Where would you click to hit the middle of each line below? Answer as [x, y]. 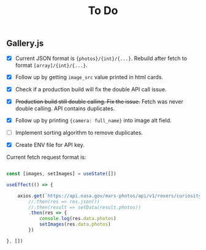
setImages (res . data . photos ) [75, 224]
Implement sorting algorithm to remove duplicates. [79, 132]
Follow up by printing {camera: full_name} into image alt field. [93, 120]
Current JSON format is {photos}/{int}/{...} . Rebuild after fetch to [101, 58]
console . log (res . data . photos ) [78, 219]
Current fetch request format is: [46, 157]
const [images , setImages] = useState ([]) [61, 174]
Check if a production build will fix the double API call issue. [91, 89]
